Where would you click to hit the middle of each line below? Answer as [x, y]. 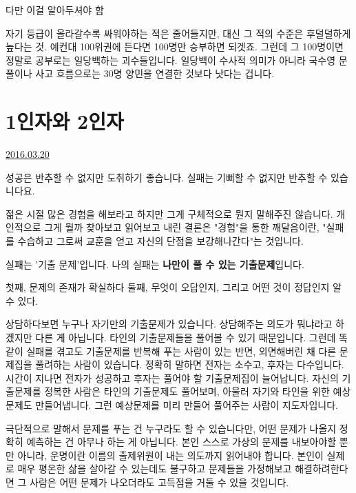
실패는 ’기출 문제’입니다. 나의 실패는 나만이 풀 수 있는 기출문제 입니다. [155, 264]
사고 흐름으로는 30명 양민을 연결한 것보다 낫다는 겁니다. [155, 73]
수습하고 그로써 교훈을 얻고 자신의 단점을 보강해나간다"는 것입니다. [160, 241]
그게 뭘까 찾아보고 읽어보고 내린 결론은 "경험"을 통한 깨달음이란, [182, 227]
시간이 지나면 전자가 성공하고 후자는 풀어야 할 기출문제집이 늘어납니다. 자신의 [172, 378]
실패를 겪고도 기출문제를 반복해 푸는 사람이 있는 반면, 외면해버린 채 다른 [181, 351]
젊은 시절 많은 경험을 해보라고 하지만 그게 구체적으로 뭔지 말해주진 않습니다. [169, 213]
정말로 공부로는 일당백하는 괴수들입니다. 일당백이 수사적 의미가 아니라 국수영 [171, 60]
